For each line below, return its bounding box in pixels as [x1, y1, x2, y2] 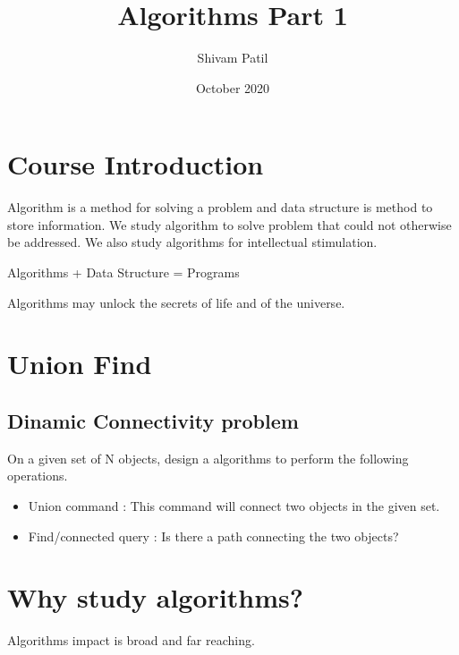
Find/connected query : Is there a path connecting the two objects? [28, 526, 399, 545]
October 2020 [195, 78, 270, 97]
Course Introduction [7, 146, 264, 183]
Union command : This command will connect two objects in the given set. [28, 496, 440, 515]
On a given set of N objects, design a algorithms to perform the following [7, 448, 409, 467]
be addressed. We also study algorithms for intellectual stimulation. [7, 233, 378, 251]
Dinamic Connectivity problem [7, 406, 299, 434]
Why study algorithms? [7, 579, 303, 616]
